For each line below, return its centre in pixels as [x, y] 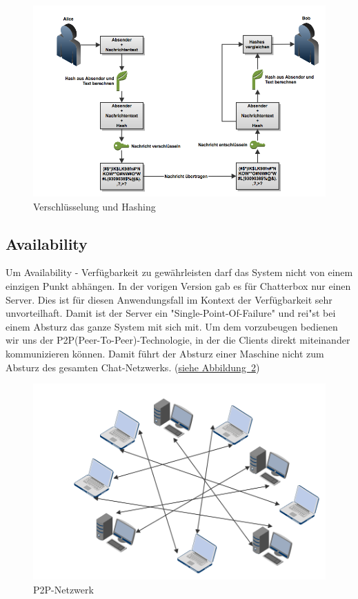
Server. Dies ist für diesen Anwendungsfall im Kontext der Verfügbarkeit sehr [169, 299]
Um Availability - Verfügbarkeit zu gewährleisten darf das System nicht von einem [179, 272]
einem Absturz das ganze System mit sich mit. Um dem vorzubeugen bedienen [172, 326]
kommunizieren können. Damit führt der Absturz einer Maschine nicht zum [165, 353]
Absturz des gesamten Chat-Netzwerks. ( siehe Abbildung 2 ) [133, 367]
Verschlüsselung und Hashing [95, 206]
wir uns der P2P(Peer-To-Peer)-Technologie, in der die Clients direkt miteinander [178, 340]
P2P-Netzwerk [63, 589]
